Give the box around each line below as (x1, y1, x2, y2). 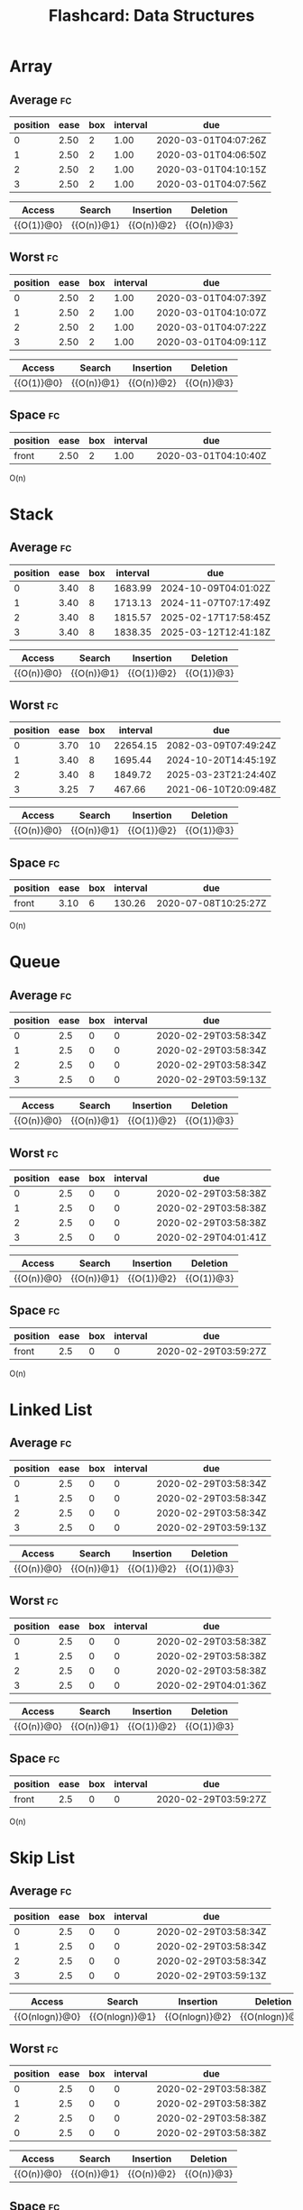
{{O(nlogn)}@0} (14, 2010, 81, 2022)
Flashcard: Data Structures (48, 5, 255, 26)
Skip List (9, 1848, 75, 1867)
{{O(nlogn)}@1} (88, 2010, 156, 2022)
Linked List (9, 1399, 93, 1420)
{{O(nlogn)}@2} (164, 2010, 232, 2022)
